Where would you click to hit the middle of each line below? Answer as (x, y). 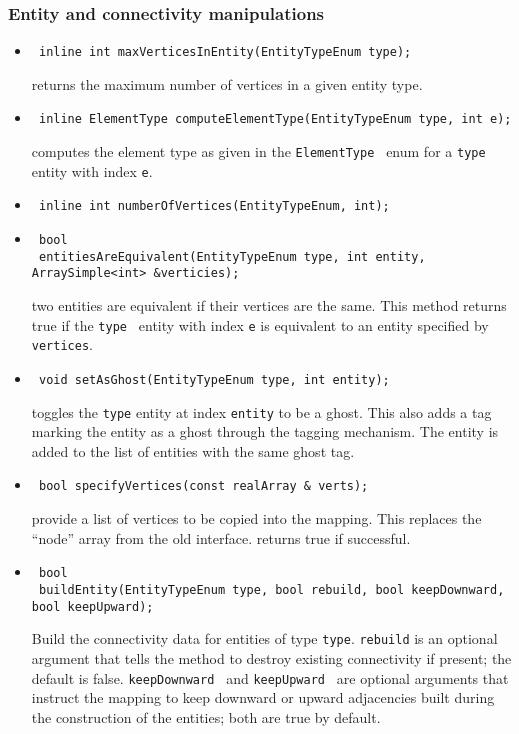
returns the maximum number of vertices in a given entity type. (227, 83)
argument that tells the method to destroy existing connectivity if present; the (271, 657)
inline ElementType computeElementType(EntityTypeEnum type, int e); (275, 119)
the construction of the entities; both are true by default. (206, 716)
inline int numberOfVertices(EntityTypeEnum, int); (214, 206)
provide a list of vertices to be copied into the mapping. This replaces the (256, 518)
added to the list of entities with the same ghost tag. (193, 450)
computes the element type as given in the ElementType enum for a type (258, 151)
